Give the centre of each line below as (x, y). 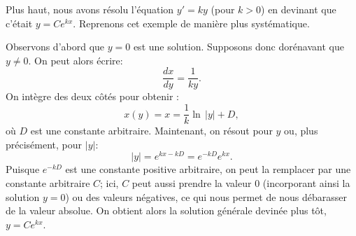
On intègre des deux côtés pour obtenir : (92, 96)
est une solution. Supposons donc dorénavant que (238, 47)
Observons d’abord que (55, 47)
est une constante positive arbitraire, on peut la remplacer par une (208, 169)
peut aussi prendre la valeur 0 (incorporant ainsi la (241, 182)
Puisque (23, 169)
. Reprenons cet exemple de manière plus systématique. (191, 23)
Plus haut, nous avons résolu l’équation (90, 9)
